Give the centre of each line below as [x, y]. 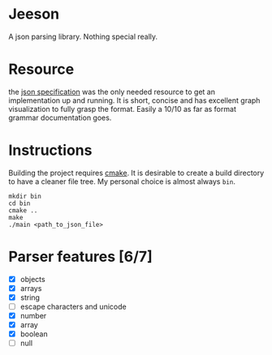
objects [33, 279]
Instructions [50, 150]
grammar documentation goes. [60, 118]
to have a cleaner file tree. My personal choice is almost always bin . [122, 181]
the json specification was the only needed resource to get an [112, 92]
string [30, 297]
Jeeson [34, 14]
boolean [34, 334]
